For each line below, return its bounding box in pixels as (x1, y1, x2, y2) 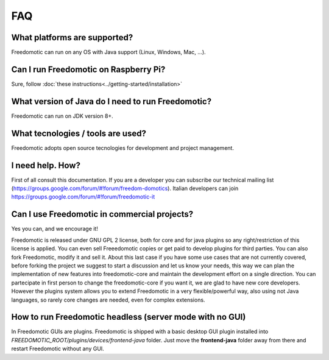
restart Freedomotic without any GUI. (11, 345, 105, 353)
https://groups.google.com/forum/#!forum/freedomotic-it (11, 193, 155, 200)
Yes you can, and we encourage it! (11, 225, 99, 233)
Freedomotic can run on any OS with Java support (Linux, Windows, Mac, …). (11, 49, 207, 56)
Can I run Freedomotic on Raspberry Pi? (11, 64, 166, 74)
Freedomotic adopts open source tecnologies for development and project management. (11, 144, 235, 152)
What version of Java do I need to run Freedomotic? (11, 96, 212, 107)
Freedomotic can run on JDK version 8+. (11, 112, 114, 119)
